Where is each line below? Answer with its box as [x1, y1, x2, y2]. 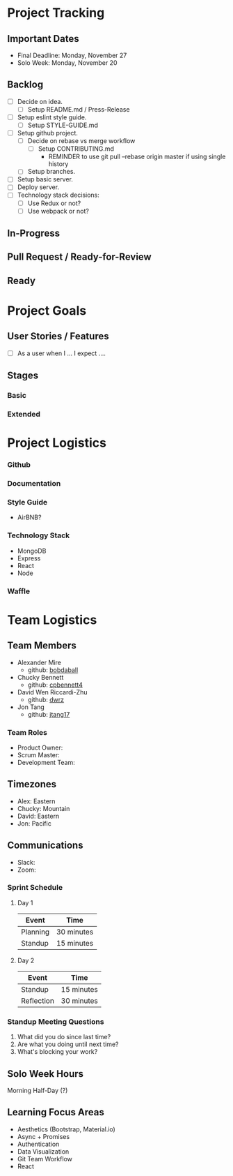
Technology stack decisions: [17, 191, 99, 200]
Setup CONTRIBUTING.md [38, 144, 115, 153]
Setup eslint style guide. [17, 113, 87, 121]
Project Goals [7, 302, 87, 318]
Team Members [7, 640, 77, 652]
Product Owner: [17, 743, 63, 752]
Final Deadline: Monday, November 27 [17, 51, 127, 59]
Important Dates [7, 33, 79, 45]
